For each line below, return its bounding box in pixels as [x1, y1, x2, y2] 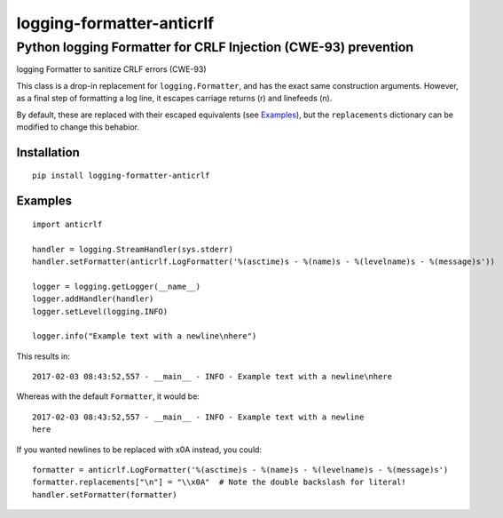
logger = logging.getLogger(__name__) [32, 281, 201, 291]
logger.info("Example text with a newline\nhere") [32, 331, 257, 341]
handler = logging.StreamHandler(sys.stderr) [32, 244, 234, 254]
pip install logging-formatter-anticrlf [32, 171, 210, 181]
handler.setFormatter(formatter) [32, 490, 177, 499]
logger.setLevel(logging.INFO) [32, 307, 169, 316]
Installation [16, 145, 80, 160]
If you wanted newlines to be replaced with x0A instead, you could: [16, 444, 262, 455]
